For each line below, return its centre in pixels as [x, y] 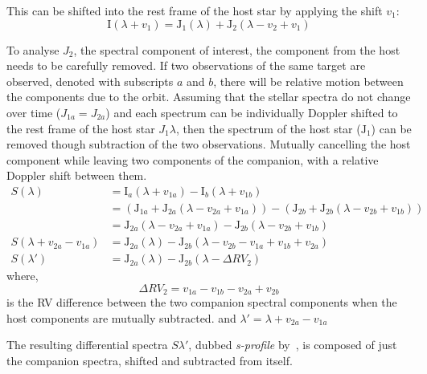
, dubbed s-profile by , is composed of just [293, 345]
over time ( [34, 112]
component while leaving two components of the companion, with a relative [193, 159]
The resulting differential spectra [87, 345]
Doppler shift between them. [77, 175]
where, [23, 276]
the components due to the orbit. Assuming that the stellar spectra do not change [209, 97]
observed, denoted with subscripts [90, 81]
